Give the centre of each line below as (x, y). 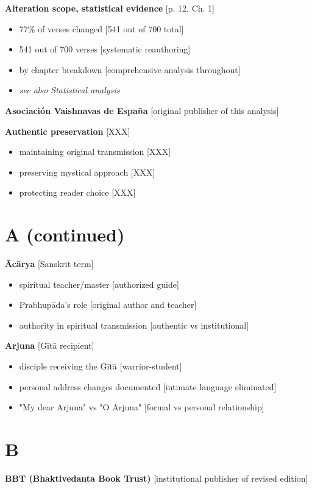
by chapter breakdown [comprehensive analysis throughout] (130, 69)
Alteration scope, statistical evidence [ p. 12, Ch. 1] (110, 8)
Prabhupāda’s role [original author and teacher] (108, 305)
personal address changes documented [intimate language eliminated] (148, 386)
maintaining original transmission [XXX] (95, 152)
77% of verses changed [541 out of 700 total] (101, 28)
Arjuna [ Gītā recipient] (50, 345)
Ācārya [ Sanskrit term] (49, 264)
